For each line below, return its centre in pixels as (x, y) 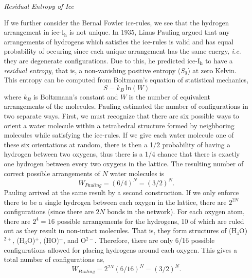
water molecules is (137, 173)
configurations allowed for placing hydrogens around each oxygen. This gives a (121, 249)
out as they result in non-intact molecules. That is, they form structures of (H (120, 230)
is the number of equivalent (170, 96)
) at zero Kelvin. (212, 70)
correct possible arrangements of (52, 173)
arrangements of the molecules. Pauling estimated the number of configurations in (126, 106)
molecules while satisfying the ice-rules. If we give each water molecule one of (119, 135)
